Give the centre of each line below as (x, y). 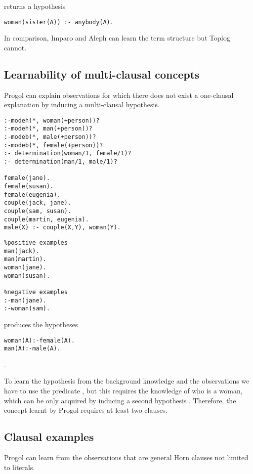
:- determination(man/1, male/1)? (61, 162)
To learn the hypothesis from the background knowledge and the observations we (127, 381)
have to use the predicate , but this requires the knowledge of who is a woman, (123, 391)
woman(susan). (27, 276)
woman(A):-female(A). (40, 340)
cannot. (15, 47)
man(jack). (22, 251)
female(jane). (27, 178)
